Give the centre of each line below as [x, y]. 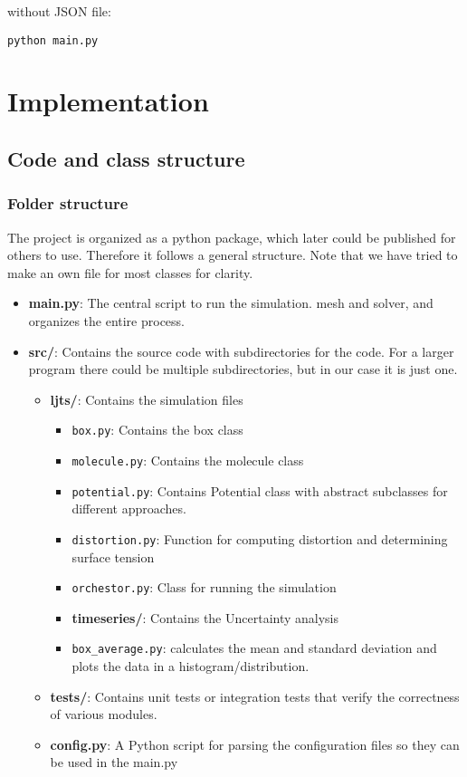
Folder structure [68, 203]
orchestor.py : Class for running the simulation [204, 587]
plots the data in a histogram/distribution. [191, 666]
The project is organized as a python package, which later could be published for [232, 237]
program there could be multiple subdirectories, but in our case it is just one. [243, 369]
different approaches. [129, 508]
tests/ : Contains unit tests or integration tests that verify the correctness [255, 696]
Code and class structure [126, 159]
